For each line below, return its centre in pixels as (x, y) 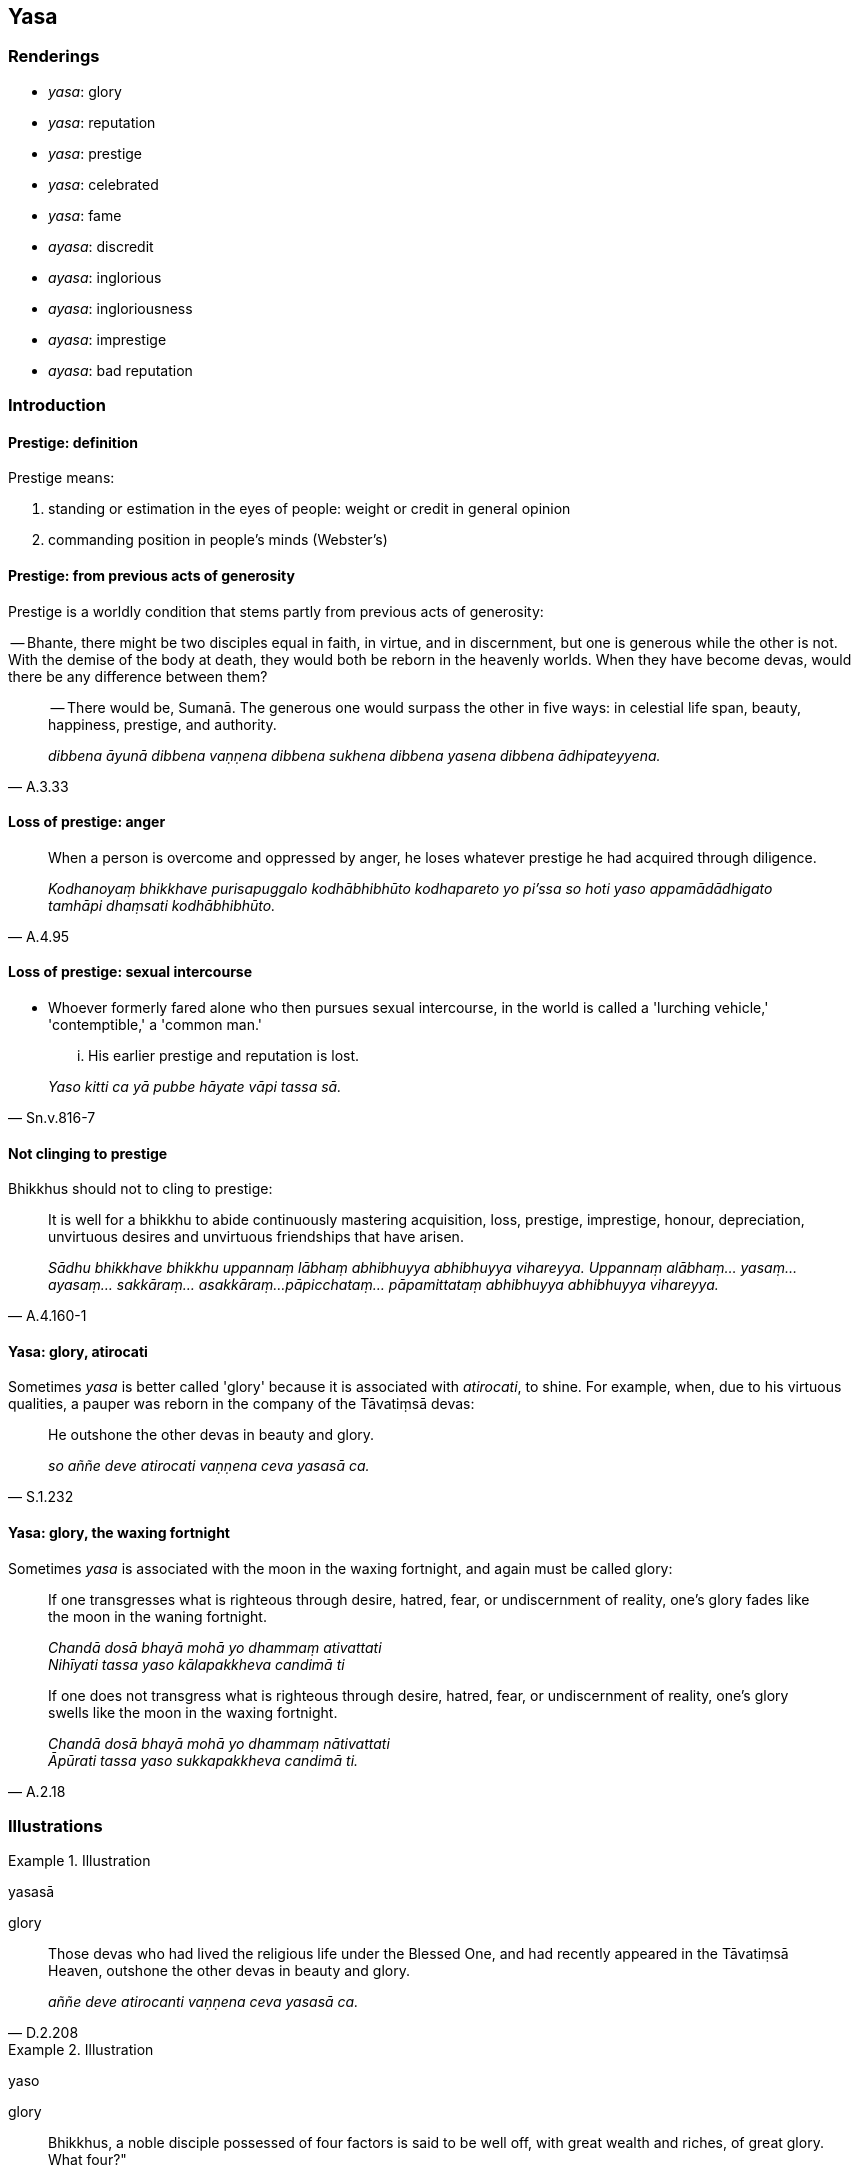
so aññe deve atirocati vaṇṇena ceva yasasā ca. (209, 1466)
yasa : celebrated (103, 184)
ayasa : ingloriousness (120, 308)
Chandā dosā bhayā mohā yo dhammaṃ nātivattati (219, 1743)
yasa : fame (85, 215)
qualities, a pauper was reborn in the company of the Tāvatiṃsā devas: (241, 1404)
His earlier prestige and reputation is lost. (224, 1056)
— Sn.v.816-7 (52, 1118)
